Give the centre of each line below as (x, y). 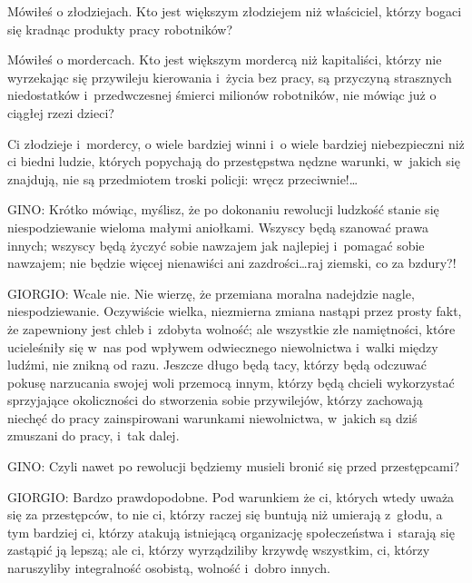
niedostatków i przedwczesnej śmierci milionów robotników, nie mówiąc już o (222, 95)
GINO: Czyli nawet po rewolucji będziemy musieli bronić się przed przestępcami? (234, 466)
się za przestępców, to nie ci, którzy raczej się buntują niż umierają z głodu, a (225, 514)
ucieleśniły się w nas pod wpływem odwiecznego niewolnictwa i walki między (223, 346)
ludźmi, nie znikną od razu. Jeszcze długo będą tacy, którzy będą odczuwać (217, 365)
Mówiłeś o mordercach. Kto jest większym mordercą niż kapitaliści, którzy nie (225, 59)
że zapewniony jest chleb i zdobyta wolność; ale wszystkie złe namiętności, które (231, 328)
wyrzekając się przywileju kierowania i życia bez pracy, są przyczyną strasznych (230, 77)
